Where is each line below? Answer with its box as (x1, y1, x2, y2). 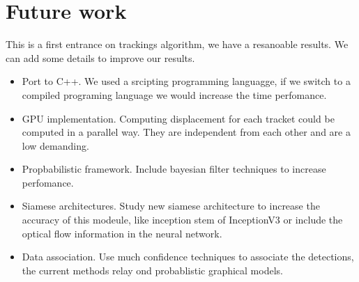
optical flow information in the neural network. (22, 226, 222, 240)
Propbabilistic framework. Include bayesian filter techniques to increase (22, 162, 326, 176)
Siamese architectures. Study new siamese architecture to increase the (22, 198, 320, 213)
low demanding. (22, 138, 89, 152)
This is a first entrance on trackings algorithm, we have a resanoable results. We (6, 37, 349, 52)
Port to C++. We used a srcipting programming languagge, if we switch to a (22, 74, 351, 88)
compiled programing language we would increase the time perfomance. (22, 87, 327, 102)
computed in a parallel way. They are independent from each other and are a (22, 125, 351, 139)
